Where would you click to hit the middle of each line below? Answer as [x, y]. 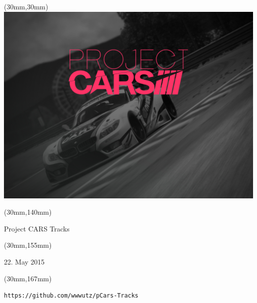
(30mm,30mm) [26, 6]
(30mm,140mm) [28, 212]
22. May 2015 [24, 261]
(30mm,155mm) [28, 245]
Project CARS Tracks [37, 228]
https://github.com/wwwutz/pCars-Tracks [71, 296]
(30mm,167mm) [28, 278]
